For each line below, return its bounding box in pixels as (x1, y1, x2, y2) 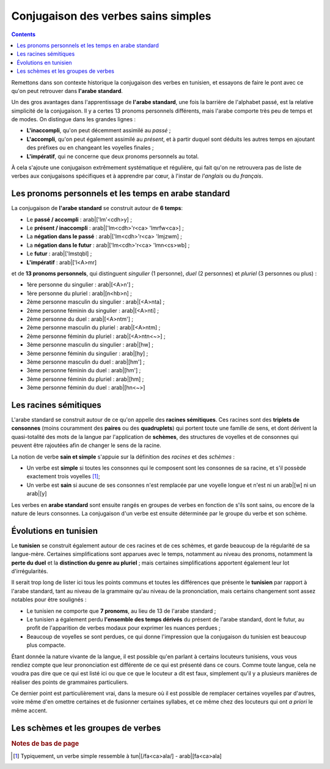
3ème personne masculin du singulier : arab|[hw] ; (26, 341, 154, 348)
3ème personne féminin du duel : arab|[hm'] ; (26, 367, 141, 374)
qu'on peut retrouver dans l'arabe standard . (11, 87, 123, 94)
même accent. (11, 707, 48, 714)
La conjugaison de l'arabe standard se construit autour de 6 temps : (11, 204, 183, 212)
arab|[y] (26, 490, 47, 497)
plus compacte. (26, 642, 66, 649)
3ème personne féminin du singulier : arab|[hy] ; (26, 350, 148, 357)
